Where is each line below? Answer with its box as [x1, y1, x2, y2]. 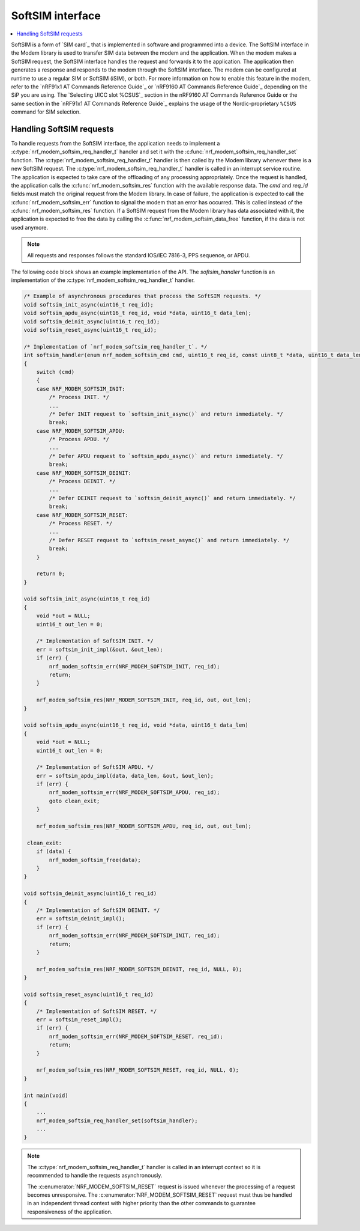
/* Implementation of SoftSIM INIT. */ [36, 638, 154, 644]
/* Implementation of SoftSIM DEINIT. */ [36, 906, 160, 914]
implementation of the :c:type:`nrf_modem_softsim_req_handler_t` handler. [11, 276, 195, 284]
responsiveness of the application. [27, 1208, 113, 1215]
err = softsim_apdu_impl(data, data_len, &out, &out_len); [36, 772, 214, 779]
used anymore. [11, 224, 49, 231]
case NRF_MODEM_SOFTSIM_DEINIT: [36, 469, 132, 476]
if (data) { [36, 848, 72, 855]
